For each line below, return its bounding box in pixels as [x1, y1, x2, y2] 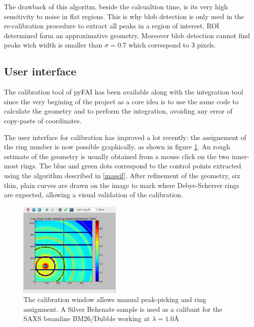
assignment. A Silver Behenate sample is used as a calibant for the [23, 304, 223, 314]
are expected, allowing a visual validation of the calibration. [4, 189, 183, 200]
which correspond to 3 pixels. [128, 40, 216, 50]
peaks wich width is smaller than [4, 40, 103, 50]
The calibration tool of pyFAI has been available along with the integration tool [4, 87, 243, 97]
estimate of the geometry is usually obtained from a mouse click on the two [4, 151, 230, 161]
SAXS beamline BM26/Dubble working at [23, 313, 150, 324]
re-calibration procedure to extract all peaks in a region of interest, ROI [4, 21, 219, 31]
